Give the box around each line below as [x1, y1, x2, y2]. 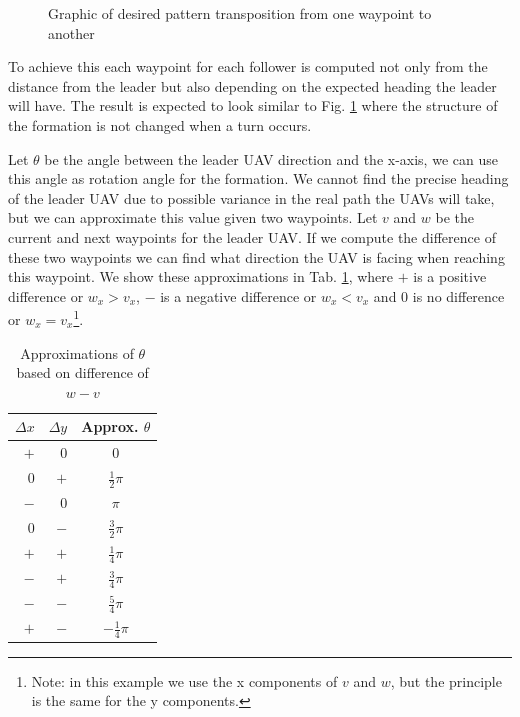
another [48, 22, 95, 43]
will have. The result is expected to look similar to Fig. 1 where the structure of [8, 95, 498, 116]
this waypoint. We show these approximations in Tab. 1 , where [8, 266, 394, 287]
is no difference [412, 285, 505, 306]
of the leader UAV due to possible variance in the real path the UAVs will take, [8, 187, 495, 208]
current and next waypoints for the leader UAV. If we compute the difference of [8, 226, 496, 247]
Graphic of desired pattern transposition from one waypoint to [48, 3, 432, 23]
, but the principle [390, 670, 502, 691]
